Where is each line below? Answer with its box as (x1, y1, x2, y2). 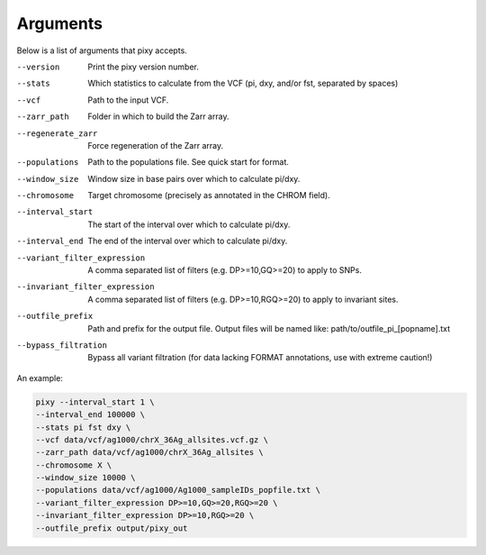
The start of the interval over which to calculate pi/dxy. (87, 219, 291, 230)
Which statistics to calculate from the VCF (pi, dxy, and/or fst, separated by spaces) (87, 77, 399, 89)
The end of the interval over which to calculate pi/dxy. (87, 235, 288, 247)
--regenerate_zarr (16, 128, 98, 139)
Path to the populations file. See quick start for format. (87, 157, 290, 168)
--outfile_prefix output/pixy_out (35, 523, 188, 533)
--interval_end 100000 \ (35, 410, 146, 420)
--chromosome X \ (35, 459, 112, 470)
